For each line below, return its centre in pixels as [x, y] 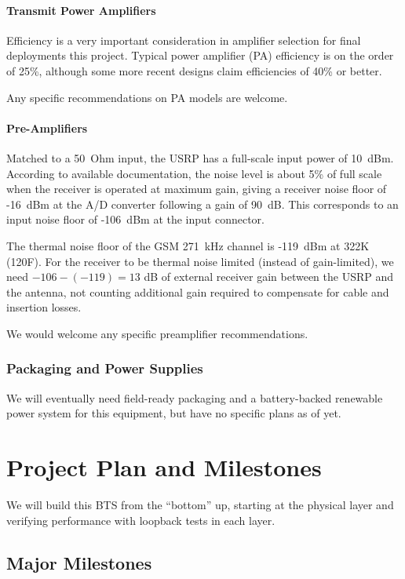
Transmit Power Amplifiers [81, 10]
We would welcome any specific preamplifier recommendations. [157, 333]
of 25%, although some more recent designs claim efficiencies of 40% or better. [194, 70]
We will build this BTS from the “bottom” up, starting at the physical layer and [200, 505]
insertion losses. [44, 307]
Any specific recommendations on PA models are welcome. [147, 97]
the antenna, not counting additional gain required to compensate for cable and [198, 291]
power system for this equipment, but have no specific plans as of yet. [174, 413]
